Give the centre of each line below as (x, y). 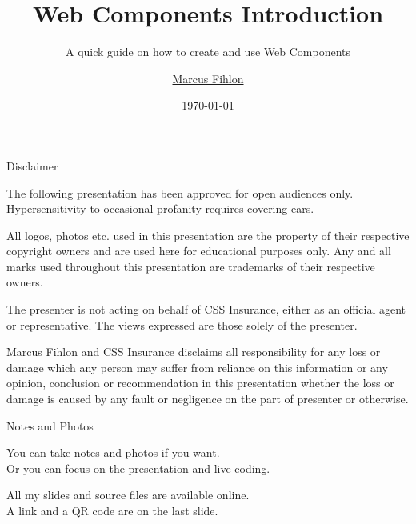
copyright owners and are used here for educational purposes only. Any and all (199, 251)
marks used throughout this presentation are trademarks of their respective (191, 266)
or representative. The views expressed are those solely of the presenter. (182, 324)
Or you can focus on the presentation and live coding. (138, 468)
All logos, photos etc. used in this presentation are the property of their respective (208, 235)
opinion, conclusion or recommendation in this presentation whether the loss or (200, 383)
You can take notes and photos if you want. (113, 452)
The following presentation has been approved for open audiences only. (180, 192)
